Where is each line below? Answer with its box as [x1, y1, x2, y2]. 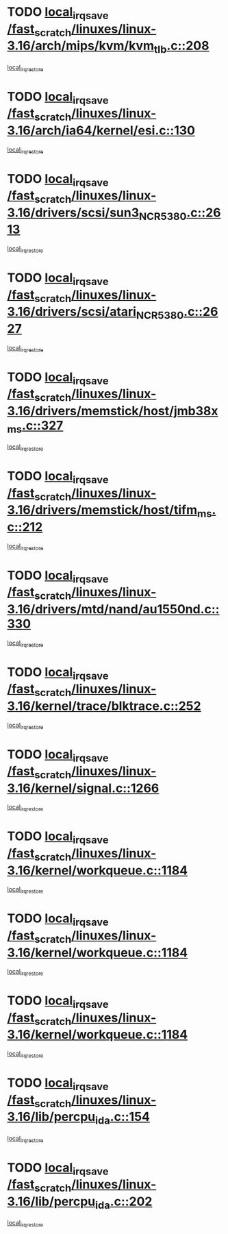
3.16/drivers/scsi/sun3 [7, 205, 140, 220]
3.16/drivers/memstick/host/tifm [7, 502, 197, 518]
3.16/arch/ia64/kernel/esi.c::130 [7, 123, 195, 138]
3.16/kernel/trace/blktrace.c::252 [7, 698, 201, 713]
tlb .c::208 [153, 38, 210, 55]
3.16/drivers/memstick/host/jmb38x [7, 403, 218, 419]
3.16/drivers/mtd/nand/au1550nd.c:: [7, 601, 220, 617]
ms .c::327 [7, 417, 64, 436]
